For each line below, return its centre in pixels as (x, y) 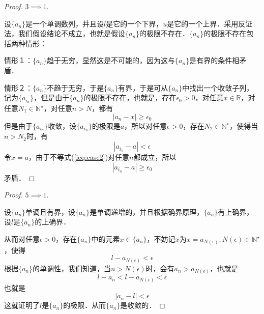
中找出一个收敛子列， (218, 87)
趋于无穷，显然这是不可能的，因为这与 (111, 60)
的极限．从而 (85, 305)
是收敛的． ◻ (143, 305)
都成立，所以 (155, 157)
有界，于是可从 (143, 87)
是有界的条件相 (214, 60)
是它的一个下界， (135, 23)
